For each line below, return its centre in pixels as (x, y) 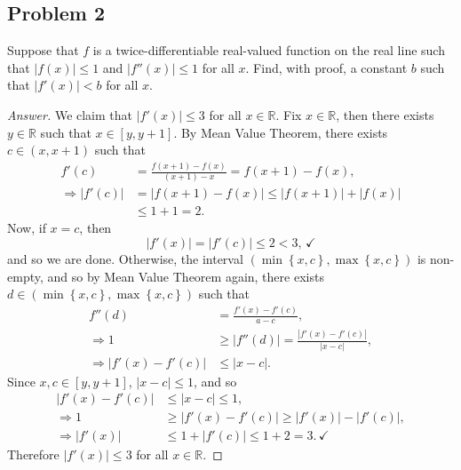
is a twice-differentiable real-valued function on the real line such (269, 50)
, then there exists (385, 114)
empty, (25, 276)
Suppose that (43, 50)
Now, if (27, 228)
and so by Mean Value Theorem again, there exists (186, 276)
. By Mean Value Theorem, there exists (281, 132)
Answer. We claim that (70, 114)
